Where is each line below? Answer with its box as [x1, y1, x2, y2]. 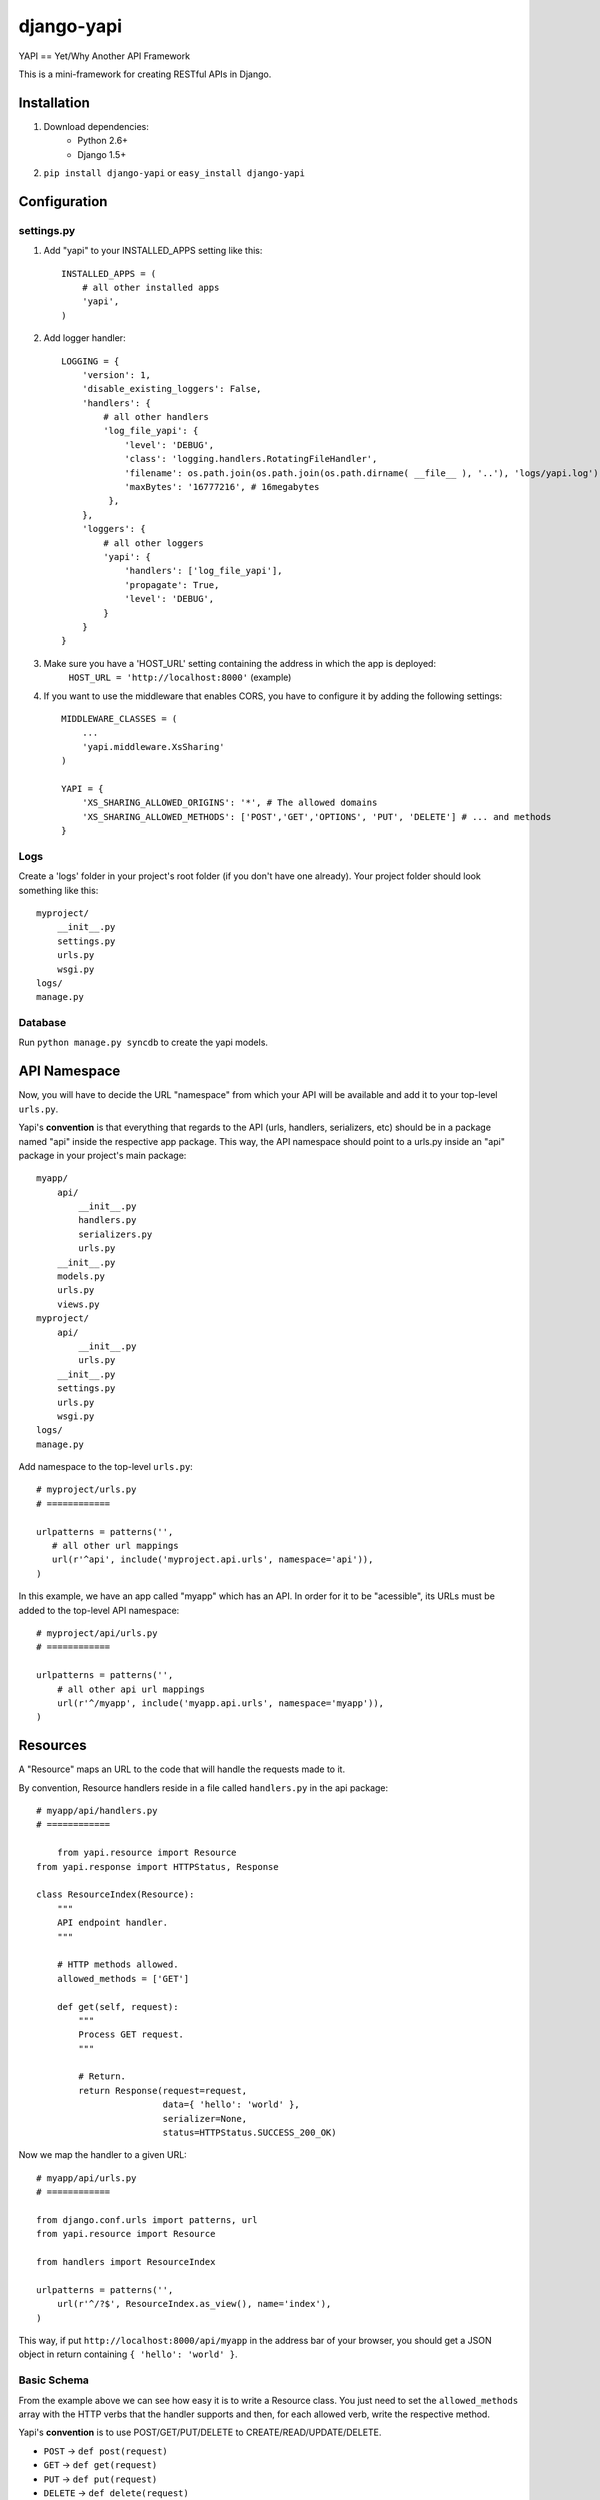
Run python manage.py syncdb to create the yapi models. [18, 1036, 269, 1049]
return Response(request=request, [78, 2085, 248, 2096]
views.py [56, 1298, 100, 1310]
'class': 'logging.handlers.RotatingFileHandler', [124, 453, 378, 465]
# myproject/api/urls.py [36, 1628, 158, 1639]
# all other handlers [103, 411, 210, 423]
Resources [18, 1737, 87, 1754]
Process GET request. [78, 2029, 185, 2040]
